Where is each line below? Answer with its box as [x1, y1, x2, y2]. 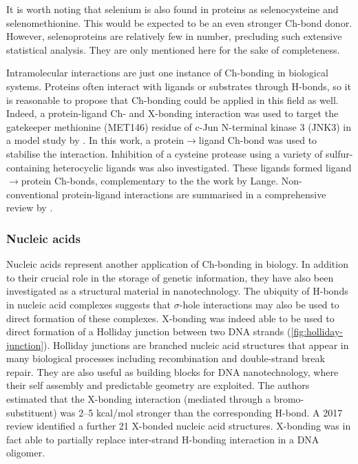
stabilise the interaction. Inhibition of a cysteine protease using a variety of [6, 146, 323, 160]
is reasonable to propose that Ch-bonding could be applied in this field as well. [6, 92, 339, 107]
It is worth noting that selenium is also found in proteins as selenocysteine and [6, 2, 339, 16]
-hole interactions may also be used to [179, 297, 339, 311]
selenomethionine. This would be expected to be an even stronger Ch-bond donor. [6, 15, 352, 30]
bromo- [273, 392, 304, 406]
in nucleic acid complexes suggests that [6, 297, 171, 311]
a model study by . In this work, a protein [6, 133, 185, 147]
